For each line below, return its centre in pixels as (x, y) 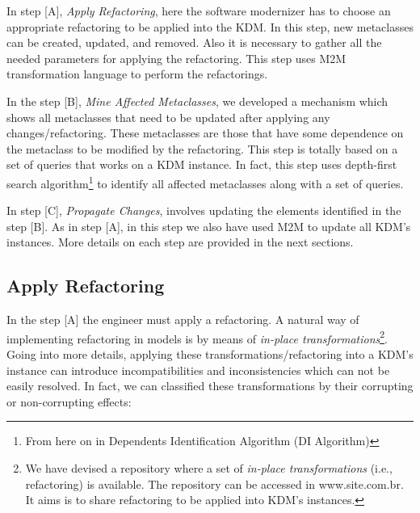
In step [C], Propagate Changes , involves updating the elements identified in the (204, 210)
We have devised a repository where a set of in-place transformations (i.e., (209, 467)
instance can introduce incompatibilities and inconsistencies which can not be (198, 370)
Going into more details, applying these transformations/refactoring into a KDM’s (210, 354)
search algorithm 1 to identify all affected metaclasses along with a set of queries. (205, 182)
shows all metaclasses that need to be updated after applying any (168, 117)
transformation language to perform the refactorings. (137, 74)
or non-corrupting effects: (69, 401)
